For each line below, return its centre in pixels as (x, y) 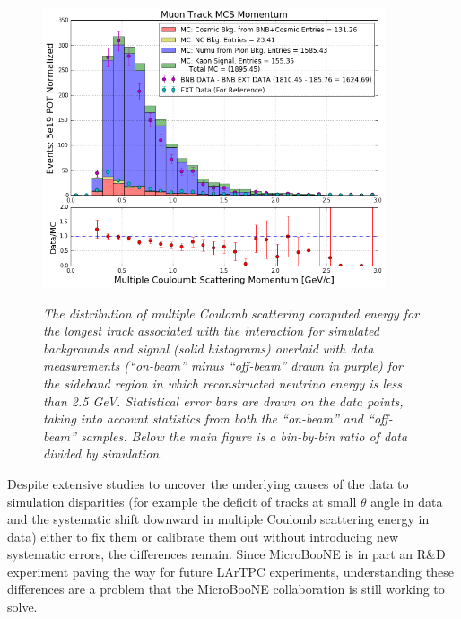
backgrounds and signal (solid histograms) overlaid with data (209, 348)
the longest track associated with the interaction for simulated (211, 331)
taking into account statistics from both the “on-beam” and (204, 418)
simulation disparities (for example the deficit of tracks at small (182, 501)
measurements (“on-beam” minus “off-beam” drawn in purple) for (223, 366)
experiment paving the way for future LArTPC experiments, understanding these (230, 571)
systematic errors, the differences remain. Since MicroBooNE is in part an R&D (226, 554)
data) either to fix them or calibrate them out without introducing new (203, 536)
